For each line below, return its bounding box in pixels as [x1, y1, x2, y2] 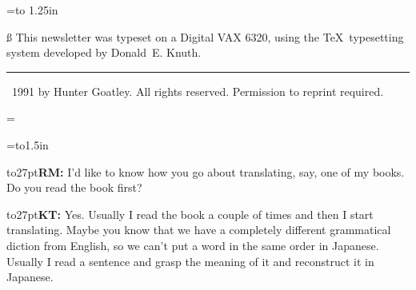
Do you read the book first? [6, 179, 142, 196]
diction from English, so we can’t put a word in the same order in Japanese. [6, 236, 379, 253]
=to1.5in [6, 136, 49, 153]
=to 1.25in [6, 2, 58, 18]
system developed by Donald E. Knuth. [6, 44, 202, 61]
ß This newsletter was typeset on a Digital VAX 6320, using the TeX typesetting [6, 28, 404, 45]
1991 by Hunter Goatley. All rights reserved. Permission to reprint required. [11, 82, 384, 99]
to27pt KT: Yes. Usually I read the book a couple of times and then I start [6, 205, 374, 222]
